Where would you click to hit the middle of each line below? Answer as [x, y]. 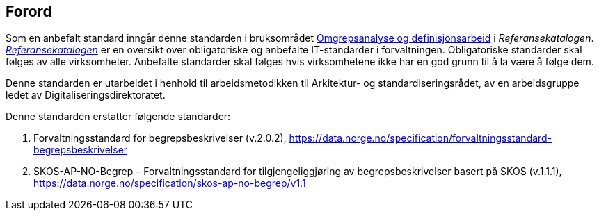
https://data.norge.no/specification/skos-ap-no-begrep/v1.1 [170, 183]
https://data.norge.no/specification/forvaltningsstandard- [421, 138]
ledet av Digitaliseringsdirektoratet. [86, 95]
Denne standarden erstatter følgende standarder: [118, 117]
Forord [29, 11]
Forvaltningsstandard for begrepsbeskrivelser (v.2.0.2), [160, 138]
